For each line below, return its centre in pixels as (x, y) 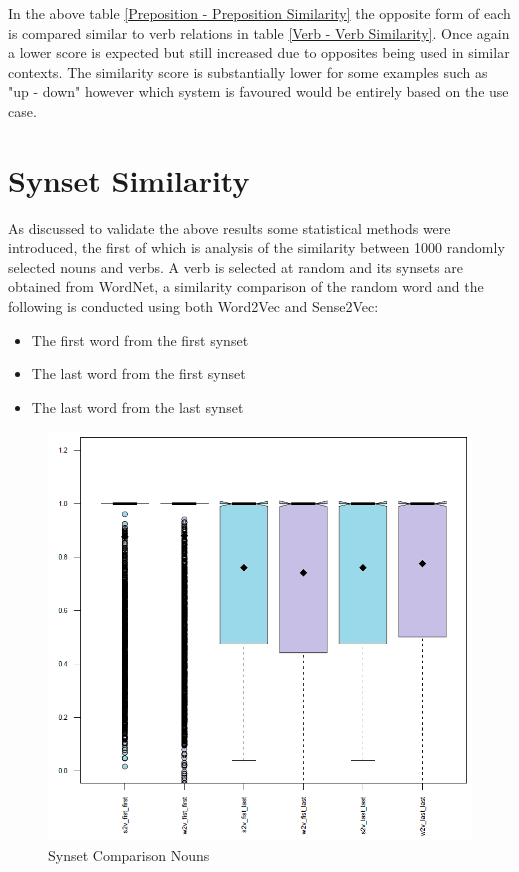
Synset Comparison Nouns (129, 854)
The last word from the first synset (138, 373)
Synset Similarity (129, 179)
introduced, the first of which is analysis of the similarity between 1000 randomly (256, 247)
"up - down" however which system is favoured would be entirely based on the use (258, 91)
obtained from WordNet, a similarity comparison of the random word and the (246, 286)
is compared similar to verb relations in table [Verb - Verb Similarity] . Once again (259, 32)
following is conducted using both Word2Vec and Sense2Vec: (193, 306)
